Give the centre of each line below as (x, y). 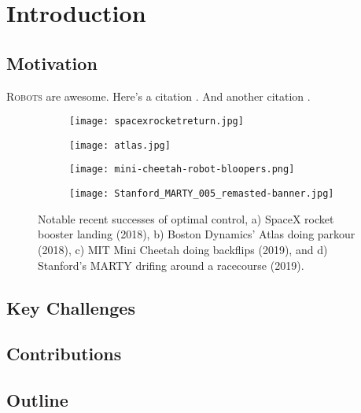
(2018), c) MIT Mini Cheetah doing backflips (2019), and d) (183, 249)
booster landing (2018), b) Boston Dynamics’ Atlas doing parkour (197, 234)
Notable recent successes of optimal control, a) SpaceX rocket (186, 218)
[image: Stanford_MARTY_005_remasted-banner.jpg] (202, 194)
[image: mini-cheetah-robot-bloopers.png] (182, 170)
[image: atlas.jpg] (120, 145)
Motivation (52, 63)
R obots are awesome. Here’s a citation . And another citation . (158, 96)
